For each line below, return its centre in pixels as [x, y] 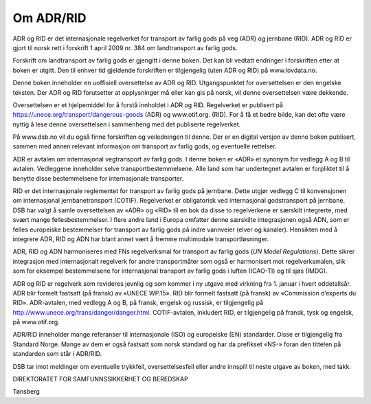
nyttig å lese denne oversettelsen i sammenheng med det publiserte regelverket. [127, 124]
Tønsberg [26, 392]
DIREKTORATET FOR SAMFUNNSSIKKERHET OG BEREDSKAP [100, 379]
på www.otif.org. [36, 322]
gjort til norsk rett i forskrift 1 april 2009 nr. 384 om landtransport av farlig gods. [125, 47]
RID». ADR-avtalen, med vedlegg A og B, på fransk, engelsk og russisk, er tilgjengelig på [138, 303]
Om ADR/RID [49, 18]
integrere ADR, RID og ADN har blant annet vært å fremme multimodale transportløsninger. [141, 239]
